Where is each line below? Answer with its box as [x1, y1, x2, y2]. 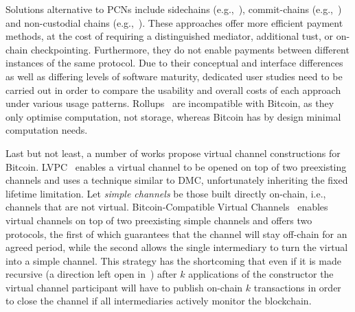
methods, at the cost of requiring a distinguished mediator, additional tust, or [5, 29, 333, 43]
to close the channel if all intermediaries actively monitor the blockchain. [5, 293, 312, 308]
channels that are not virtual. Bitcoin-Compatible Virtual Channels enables [5, 200, 328, 214]
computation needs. [5, 123, 88, 137]
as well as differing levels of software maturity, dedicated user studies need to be [5, 69, 343, 83]
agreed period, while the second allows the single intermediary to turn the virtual [5, 240, 348, 254]
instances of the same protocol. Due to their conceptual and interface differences [5, 56, 343, 70]
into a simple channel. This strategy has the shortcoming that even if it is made [5, 253, 341, 267]
